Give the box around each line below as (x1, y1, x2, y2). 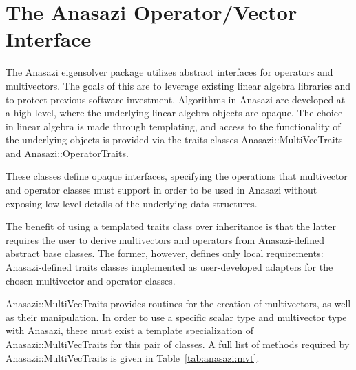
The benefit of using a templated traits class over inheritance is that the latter (6, 219, 337, 234)
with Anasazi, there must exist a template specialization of (6, 323, 254, 338)
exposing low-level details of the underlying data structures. (6, 196, 258, 210)
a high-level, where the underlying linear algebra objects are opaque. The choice (6, 105, 343, 120)
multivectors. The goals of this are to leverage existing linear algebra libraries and (6, 78, 351, 92)
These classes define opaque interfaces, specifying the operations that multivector (6, 169, 348, 183)
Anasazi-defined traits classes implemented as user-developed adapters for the (6, 260, 333, 274)
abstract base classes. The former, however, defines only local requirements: (6, 246, 324, 260)
